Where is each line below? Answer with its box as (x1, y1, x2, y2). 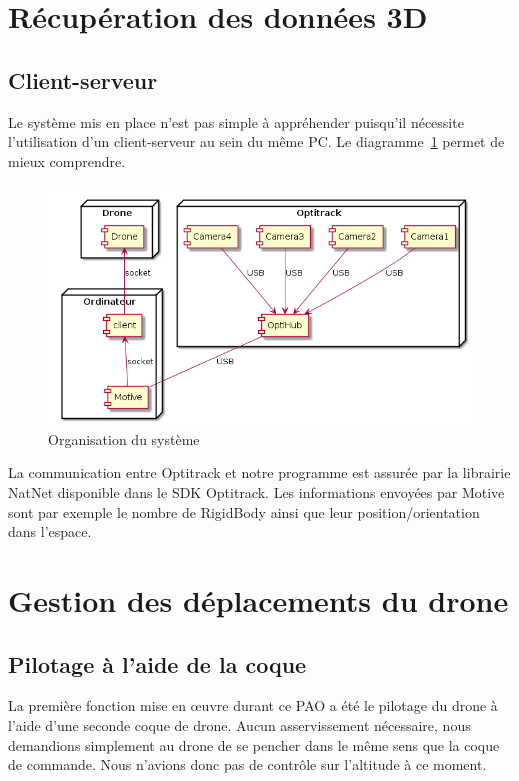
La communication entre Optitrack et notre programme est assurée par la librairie (8, 462, 511, 483)
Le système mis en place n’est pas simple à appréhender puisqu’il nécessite (8, 111, 464, 132)
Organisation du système (48, 428, 200, 449)
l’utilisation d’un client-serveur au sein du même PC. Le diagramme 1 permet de (8, 131, 505, 152)
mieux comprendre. (8, 150, 126, 171)
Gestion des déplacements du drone (8, 580, 509, 620)
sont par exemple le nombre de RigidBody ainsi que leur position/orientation (8, 501, 480, 522)
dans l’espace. (8, 521, 92, 542)
